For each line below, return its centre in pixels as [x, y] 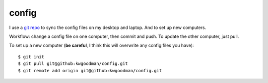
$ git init [31, 57]
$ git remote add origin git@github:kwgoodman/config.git [90, 70]
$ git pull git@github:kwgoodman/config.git [73, 64]
